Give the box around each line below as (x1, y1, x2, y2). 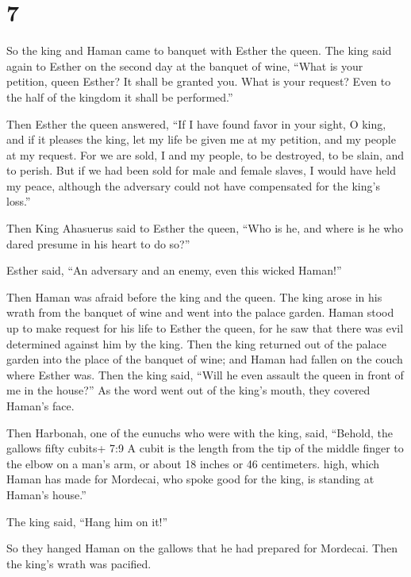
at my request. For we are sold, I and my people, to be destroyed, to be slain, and (6, 146, 405, 163)
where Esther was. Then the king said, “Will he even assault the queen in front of (6, 366, 404, 383)
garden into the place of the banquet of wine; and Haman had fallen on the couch (6, 351, 403, 367)
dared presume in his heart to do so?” (6, 235, 190, 252)
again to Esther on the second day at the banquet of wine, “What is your (6, 57, 363, 74)
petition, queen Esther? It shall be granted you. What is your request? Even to (6, 73, 391, 90)
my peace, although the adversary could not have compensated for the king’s (6, 177, 380, 194)
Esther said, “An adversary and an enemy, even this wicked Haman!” (6, 262, 342, 279)
